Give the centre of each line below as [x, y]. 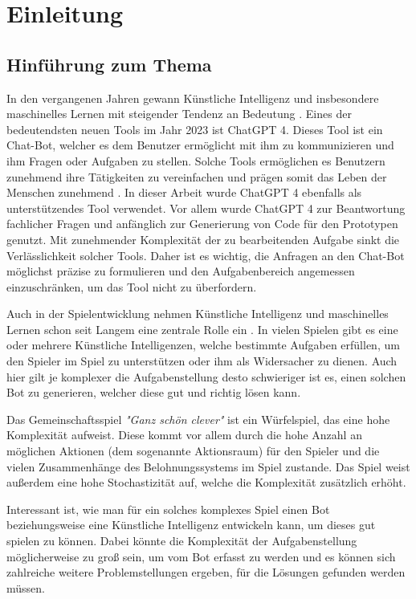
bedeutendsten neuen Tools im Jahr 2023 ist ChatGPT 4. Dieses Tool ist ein [195, 129]
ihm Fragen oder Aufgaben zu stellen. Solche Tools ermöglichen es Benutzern [196, 160]
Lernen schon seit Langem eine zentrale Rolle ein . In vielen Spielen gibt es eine [202, 329]
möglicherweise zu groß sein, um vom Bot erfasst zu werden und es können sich [201, 556]
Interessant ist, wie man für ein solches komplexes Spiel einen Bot [168, 509]
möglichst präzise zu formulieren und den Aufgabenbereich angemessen [181, 271]
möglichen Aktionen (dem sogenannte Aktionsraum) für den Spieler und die [193, 451]
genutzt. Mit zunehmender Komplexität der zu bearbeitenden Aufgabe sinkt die [203, 239]
